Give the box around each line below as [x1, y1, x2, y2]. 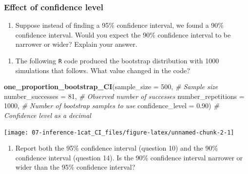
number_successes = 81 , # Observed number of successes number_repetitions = [4, 91, 245, 101]
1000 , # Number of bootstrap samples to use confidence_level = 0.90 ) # [4, 100, 219, 111]
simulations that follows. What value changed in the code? [15, 65, 190, 75]
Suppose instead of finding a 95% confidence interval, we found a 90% [15, 20, 224, 30]
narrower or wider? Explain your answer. [15, 39, 137, 49]
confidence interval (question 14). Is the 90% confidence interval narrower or [15, 152, 243, 162]
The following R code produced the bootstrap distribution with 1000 [15, 56, 219, 65]
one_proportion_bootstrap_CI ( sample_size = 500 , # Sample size [4, 81, 218, 92]
